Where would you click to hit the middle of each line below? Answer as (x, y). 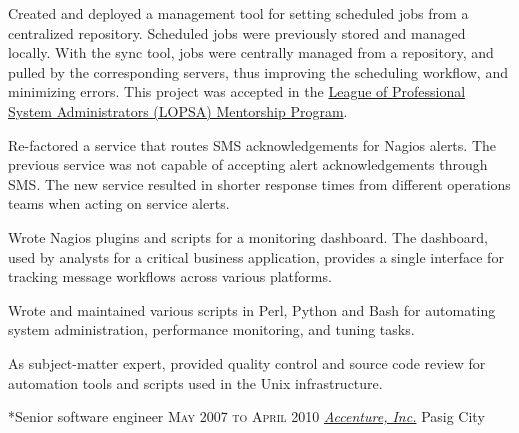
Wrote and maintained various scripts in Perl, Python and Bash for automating (252, 309)
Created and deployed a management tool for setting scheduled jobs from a (238, 13)
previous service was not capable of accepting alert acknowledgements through (248, 164)
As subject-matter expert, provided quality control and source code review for (247, 362)
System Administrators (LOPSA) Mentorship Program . (178, 110)
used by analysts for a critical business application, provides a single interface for (256, 256)
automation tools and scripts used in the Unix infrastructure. (195, 382)
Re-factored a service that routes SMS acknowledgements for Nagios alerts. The (252, 144)
